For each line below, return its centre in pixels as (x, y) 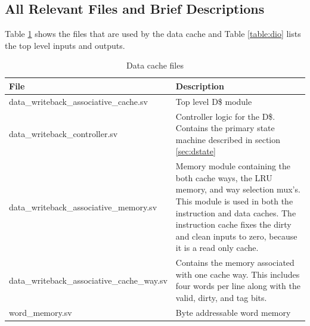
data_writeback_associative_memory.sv (83, 207)
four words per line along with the (238, 286)
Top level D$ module (214, 101)
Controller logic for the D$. (225, 116)
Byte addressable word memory (233, 312)
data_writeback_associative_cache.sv (78, 101)
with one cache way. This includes (238, 274)
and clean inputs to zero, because (236, 236)
